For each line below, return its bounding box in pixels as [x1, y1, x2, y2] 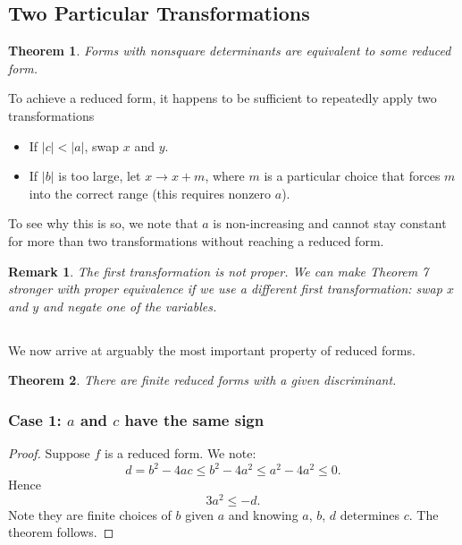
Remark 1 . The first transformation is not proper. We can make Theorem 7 [8, 261, 429, 280]
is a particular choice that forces [264, 166, 441, 185]
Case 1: [8, 408, 62, 430]
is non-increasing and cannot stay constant [213, 214, 447, 233]
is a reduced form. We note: [105, 444, 256, 463]
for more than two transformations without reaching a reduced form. [8, 231, 384, 250]
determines [340, 505, 400, 524]
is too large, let [58, 166, 141, 185]
